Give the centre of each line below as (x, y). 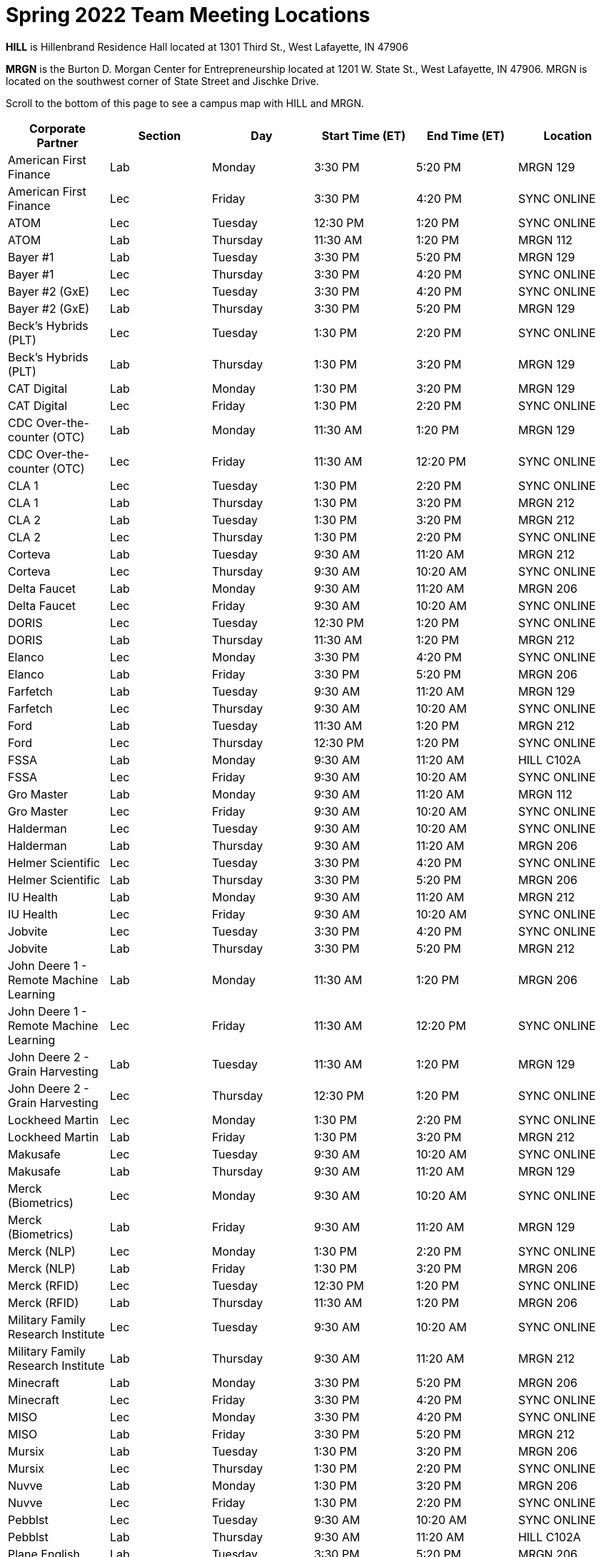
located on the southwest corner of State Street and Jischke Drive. (163, 81)
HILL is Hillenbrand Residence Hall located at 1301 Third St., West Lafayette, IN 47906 (207, 46)
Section (160, 135)
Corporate (57, 128)
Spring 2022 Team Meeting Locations (188, 15)
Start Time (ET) (364, 135)
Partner (57, 142)
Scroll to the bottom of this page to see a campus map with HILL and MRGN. (185, 103)
